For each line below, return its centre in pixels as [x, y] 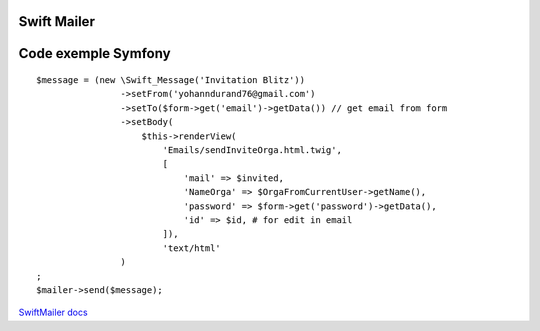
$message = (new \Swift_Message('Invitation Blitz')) [170, 80]
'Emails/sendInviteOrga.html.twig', [252, 149]
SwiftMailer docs [53, 312]
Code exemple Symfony [94, 53]
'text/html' [192, 248]
